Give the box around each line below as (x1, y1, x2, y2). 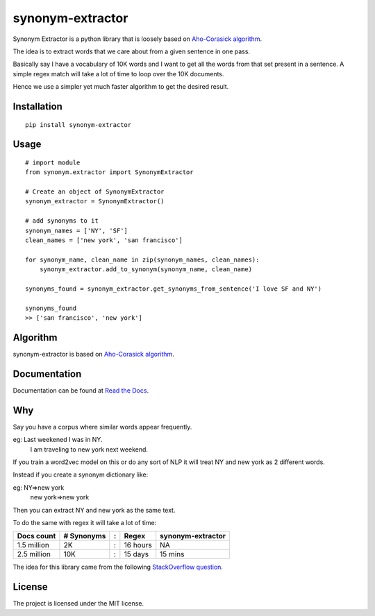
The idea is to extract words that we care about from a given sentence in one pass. (12, 47, 250, 55)
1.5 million (17, 540, 50, 550)
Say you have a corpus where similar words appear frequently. (12, 422, 192, 431)
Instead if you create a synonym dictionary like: (12, 470, 149, 479)
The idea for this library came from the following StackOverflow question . (12, 563, 224, 572)
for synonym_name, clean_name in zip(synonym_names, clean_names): (25, 255, 260, 264)
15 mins (160, 549, 185, 559)
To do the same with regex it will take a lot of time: (12, 519, 157, 527)
